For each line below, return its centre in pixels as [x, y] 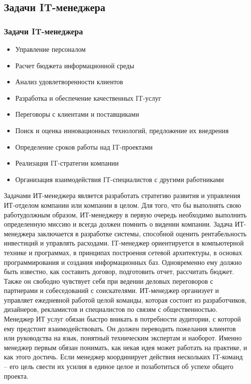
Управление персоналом [50, 49]
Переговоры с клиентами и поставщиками [77, 114]
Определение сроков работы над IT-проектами [84, 146]
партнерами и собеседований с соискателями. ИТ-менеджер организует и [111, 290]
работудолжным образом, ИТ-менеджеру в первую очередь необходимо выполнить [125, 214]
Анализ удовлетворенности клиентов [69, 82]
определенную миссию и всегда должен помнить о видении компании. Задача [118, 224]
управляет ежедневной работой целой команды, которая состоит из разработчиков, [125, 300]
